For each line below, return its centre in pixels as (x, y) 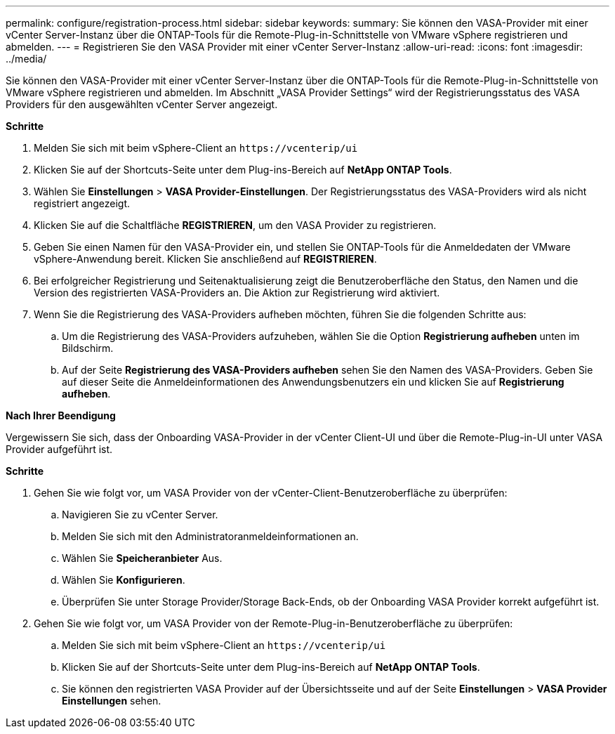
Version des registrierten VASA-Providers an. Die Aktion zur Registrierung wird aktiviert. (237, 293)
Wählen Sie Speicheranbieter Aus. (142, 558)
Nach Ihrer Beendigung (61, 415)
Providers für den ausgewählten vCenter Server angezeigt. (142, 104)
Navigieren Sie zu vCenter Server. (140, 515)
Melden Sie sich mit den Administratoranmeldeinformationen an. (210, 536)
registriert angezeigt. (82, 203)
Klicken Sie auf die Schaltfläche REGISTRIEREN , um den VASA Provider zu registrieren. (235, 225)
